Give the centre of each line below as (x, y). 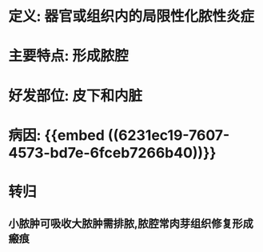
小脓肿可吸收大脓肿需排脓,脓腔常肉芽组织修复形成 (131, 224)
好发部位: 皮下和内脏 (75, 96)
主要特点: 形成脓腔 (68, 56)
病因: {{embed (57, 135)
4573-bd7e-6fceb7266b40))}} (112, 152)
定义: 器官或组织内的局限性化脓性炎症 (131, 16)
